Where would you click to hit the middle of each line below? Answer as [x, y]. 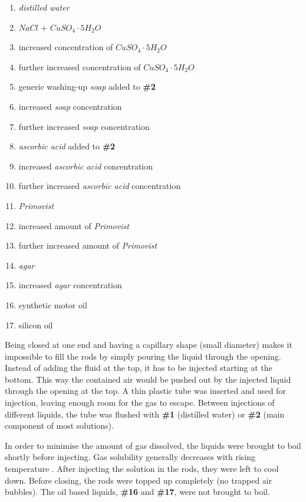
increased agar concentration [70, 285]
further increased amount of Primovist [88, 245]
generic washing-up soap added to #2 [87, 87]
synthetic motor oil [53, 304]
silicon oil [36, 325]
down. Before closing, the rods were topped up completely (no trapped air [139, 480]
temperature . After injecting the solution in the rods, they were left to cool [142, 469]
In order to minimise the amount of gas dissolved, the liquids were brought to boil [153, 445]
